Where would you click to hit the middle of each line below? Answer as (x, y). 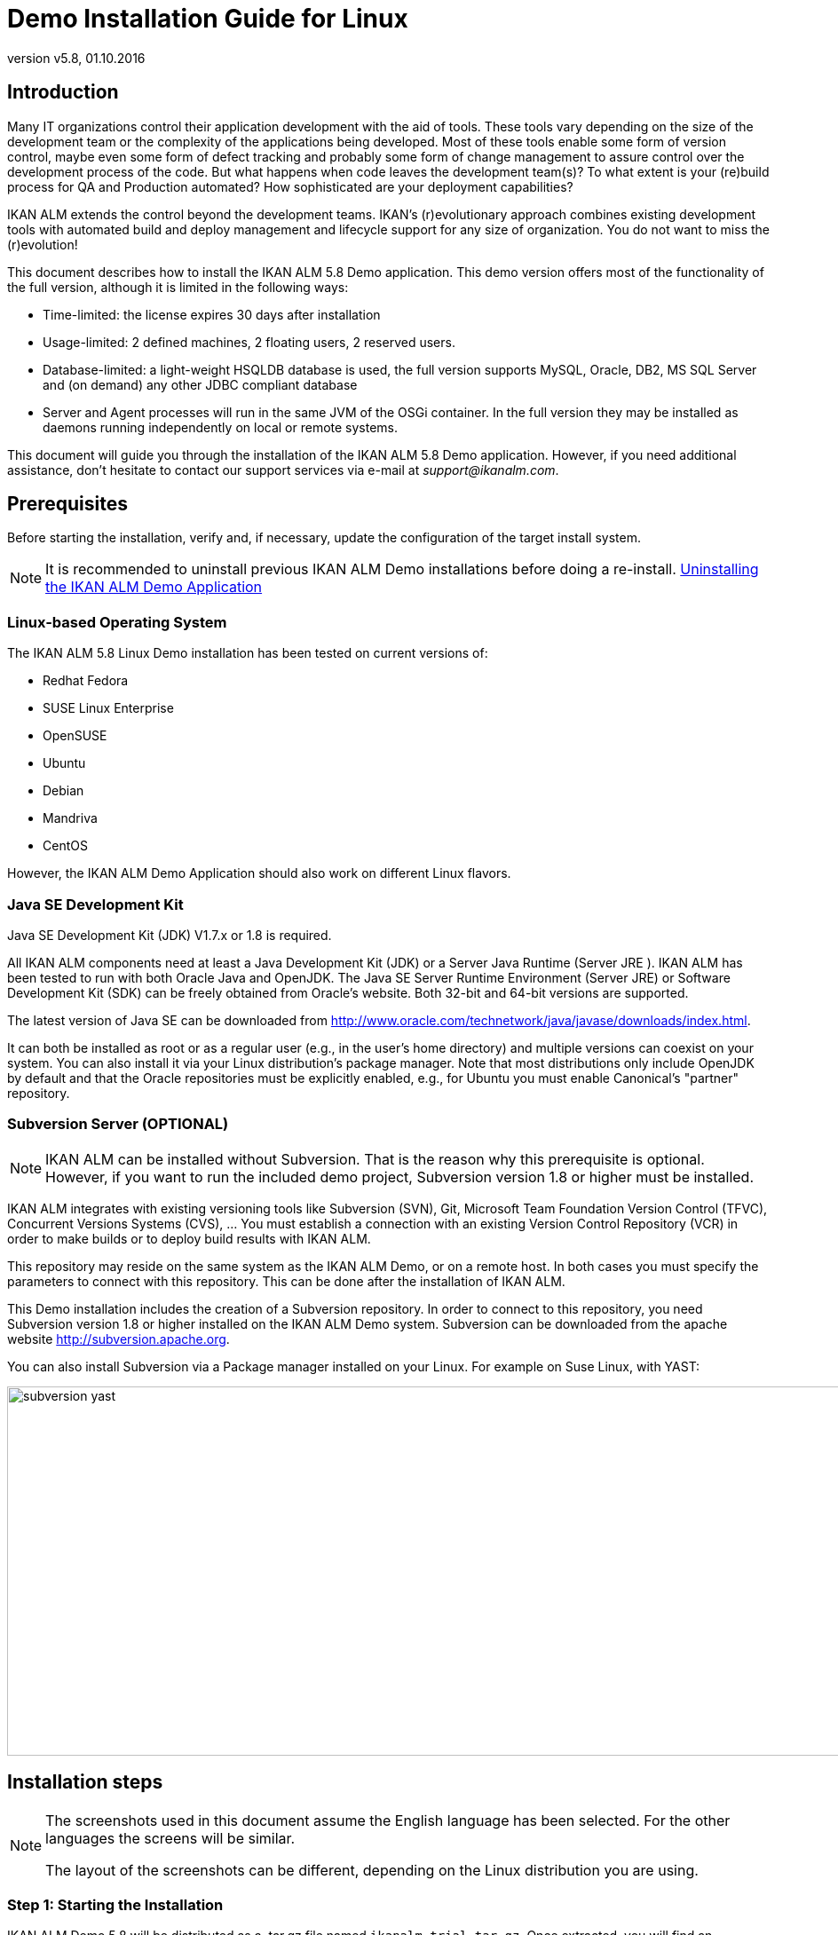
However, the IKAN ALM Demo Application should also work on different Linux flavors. (259, 873)
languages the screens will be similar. (170, 1838)
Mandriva (70, 818)
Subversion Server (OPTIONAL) (118, 1124)
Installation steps (85, 1782)
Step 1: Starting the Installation (115, 1904)
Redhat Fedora (86, 681)
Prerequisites (67, 504)
